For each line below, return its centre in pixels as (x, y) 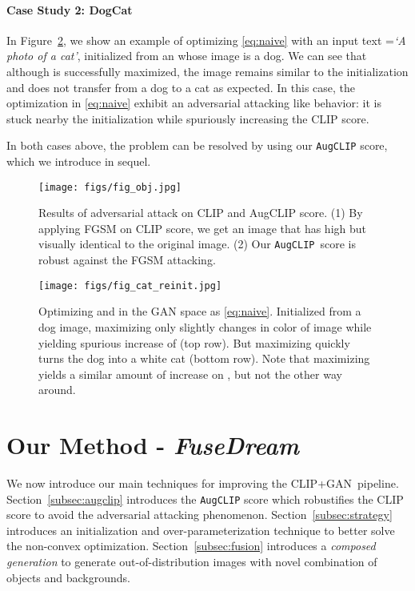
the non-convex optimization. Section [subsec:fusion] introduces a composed (191, 546)
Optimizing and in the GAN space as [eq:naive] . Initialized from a (200, 311)
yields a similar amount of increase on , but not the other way (190, 374)
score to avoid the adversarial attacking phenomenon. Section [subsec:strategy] (200, 515)
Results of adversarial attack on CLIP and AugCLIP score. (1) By (201, 213)
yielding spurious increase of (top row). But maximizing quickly (194, 342)
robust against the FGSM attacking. (127, 260)
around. (57, 390)
